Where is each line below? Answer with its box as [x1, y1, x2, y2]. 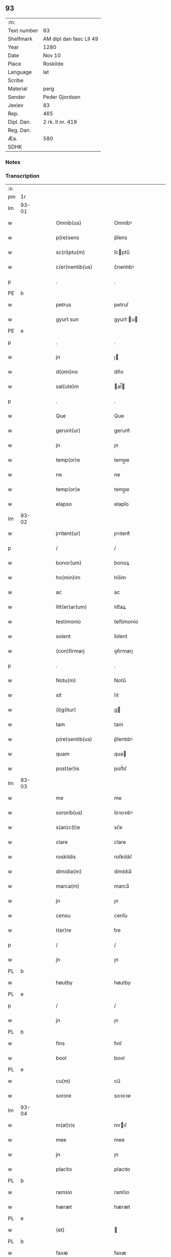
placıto [114, 1165, 131, 1173]
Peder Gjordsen [43, 93, 80, 100]
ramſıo [114, 1189, 130, 1196]
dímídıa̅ [114, 868, 132, 875]
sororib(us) [55, 809, 83, 816]
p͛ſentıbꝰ [114, 736, 133, 743]
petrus [55, 301, 72, 308]
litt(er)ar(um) [55, 603, 87, 610]
